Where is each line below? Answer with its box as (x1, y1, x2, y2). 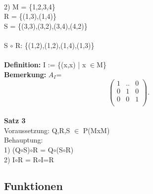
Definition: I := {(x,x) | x (4, 59, 86, 70)
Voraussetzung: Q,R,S (4, 125, 70, 135)
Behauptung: (4, 135, 43, 145)
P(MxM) (83, 125, 110, 135)
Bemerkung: (4, 69, 47, 79)
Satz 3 (4, 115, 26, 126)
